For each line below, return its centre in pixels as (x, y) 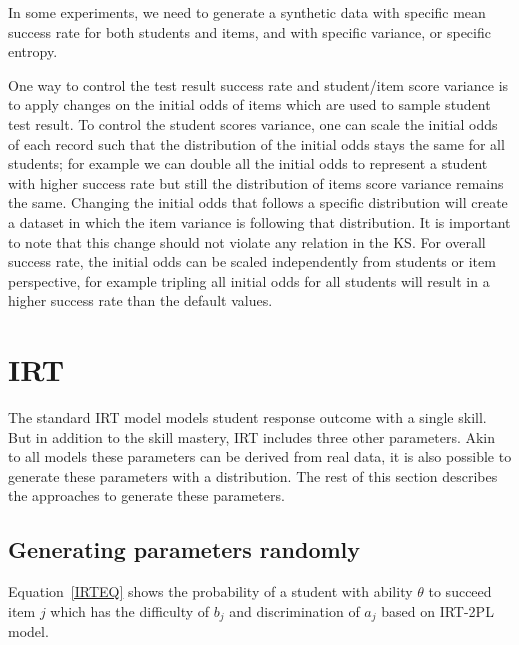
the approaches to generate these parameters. (146, 495)
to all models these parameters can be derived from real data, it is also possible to (260, 456)
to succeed (460, 591)
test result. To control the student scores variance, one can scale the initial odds (253, 123)
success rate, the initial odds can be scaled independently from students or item (252, 261)
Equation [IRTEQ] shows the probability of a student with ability (210, 591)
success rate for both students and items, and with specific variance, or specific (249, 31)
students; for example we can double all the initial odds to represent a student (248, 163)
